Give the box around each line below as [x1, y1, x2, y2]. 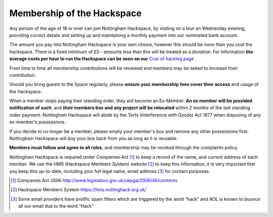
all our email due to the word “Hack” [18, 203, 94, 209]
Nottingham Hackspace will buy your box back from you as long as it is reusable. [9, 136, 178, 142]
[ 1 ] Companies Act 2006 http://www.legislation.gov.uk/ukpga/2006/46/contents [11, 177, 178, 183]
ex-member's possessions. [9, 119, 66, 125]
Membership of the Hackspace [9, 8, 142, 19]
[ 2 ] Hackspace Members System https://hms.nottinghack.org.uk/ [11, 187, 147, 193]
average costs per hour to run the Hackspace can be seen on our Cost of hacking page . [9, 56, 197, 62]
